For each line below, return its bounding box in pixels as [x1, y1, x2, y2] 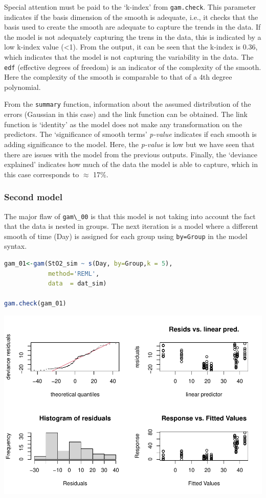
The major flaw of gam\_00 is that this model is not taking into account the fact [4, 210, 256, 221]
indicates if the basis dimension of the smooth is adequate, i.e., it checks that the [4, 11, 258, 22]
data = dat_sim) [48, 280, 107, 288]
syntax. [4, 241, 27, 251]
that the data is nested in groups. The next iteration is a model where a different [4, 221, 258, 231]
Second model [4, 191, 62, 203]
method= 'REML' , [48, 270, 100, 277]
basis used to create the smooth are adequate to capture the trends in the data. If [4, 21, 261, 32]
